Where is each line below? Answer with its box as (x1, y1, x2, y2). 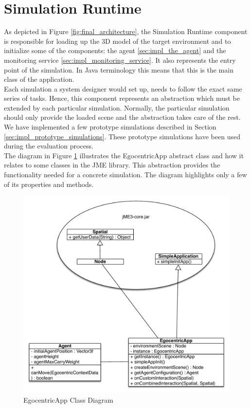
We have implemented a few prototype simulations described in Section (4, 122, 216, 132)
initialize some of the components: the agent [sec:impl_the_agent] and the (4, 45, 226, 56)
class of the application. (4, 74, 74, 84)
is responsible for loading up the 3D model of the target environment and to (4, 36, 231, 46)
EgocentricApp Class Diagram (23, 394, 113, 405)
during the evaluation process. (4, 141, 93, 151)
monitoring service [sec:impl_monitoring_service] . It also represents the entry (4, 55, 236, 65)
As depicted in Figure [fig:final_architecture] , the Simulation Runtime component (4, 26, 248, 37)
